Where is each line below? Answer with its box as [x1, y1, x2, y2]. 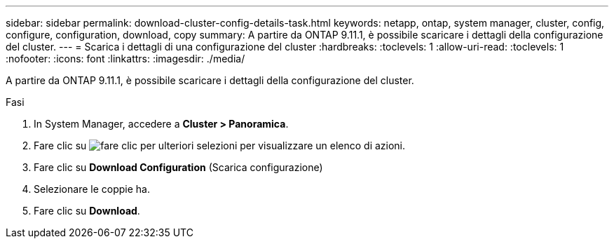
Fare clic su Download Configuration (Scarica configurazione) [34, 161, 323, 173]
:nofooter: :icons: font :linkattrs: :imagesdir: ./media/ [6, 53, 245, 65]
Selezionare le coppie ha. [34, 183, 150, 195]
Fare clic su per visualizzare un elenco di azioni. [34, 140, 406, 151]
